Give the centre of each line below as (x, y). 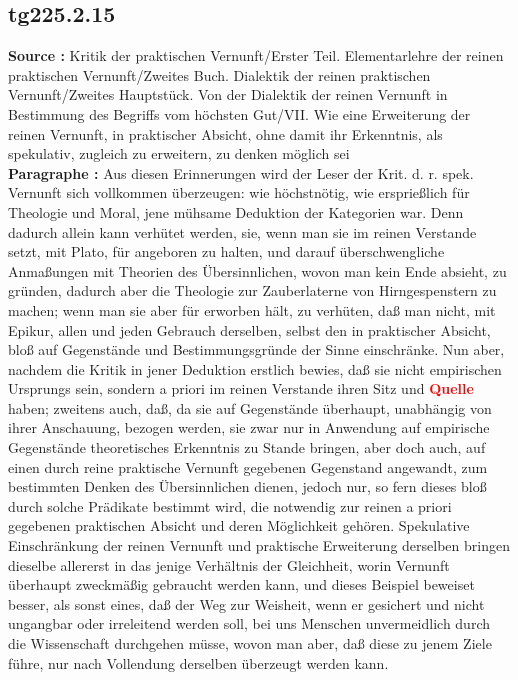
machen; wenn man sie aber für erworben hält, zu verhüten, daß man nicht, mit (252, 309)
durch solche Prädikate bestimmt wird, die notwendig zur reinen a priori (230, 505)
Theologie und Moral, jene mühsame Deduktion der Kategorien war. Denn (236, 211)
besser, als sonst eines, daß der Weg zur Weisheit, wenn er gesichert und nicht (246, 603)
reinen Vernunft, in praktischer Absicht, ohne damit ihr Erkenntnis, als (225, 133)
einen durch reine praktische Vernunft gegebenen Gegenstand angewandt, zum (248, 466)
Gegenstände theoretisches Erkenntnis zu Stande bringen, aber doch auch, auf (247, 447)
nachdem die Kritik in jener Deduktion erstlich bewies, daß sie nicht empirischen (255, 368)
